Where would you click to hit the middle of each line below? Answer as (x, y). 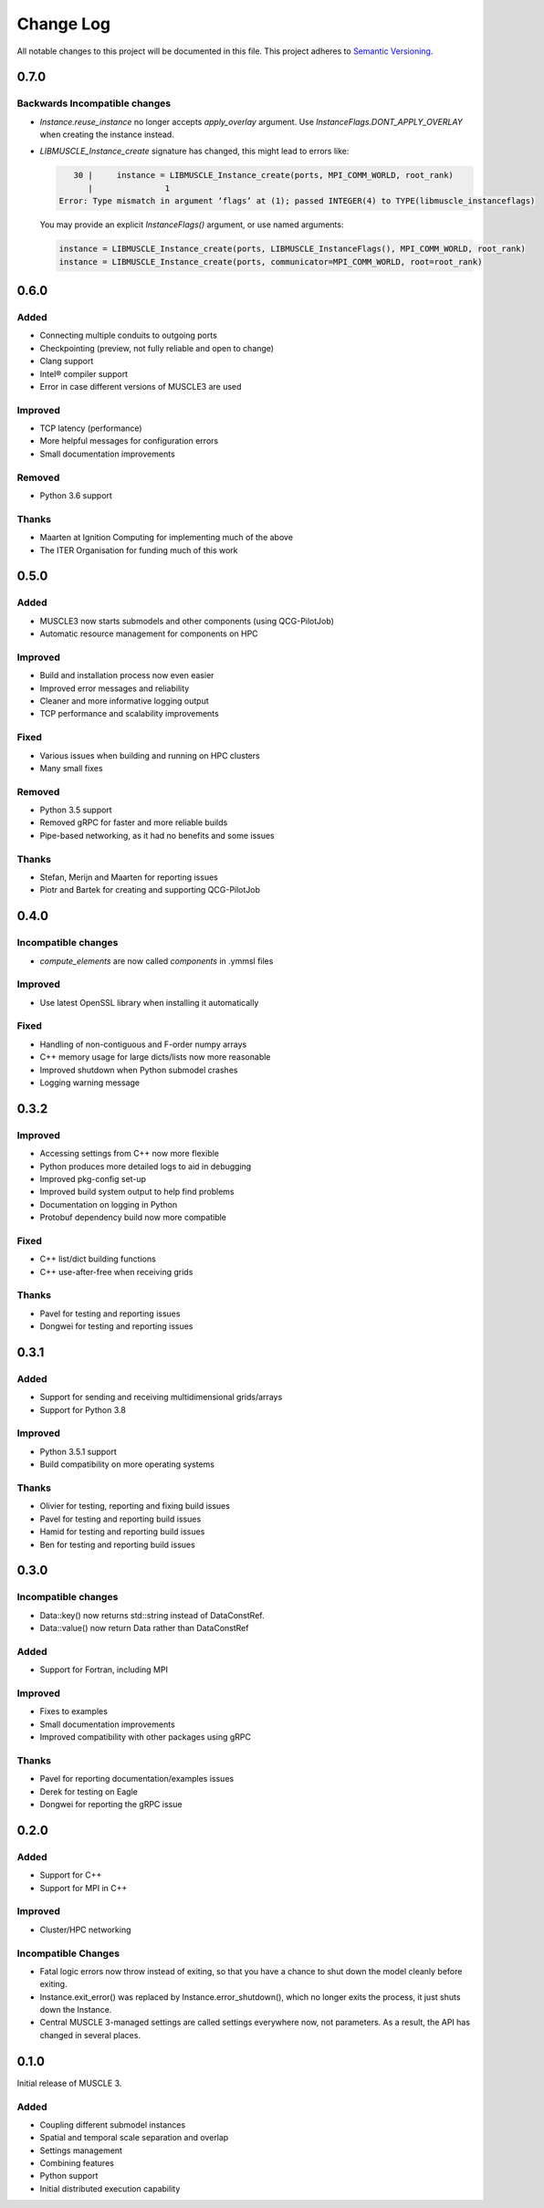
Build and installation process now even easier (127, 675)
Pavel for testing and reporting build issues (120, 1519)
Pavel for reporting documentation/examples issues (137, 1779)
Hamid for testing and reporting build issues (122, 1532)
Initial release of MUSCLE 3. (69, 2083)
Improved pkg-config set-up (93, 1178)
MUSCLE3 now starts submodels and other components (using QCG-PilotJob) (187, 621)
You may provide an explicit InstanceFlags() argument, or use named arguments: (192, 225)
